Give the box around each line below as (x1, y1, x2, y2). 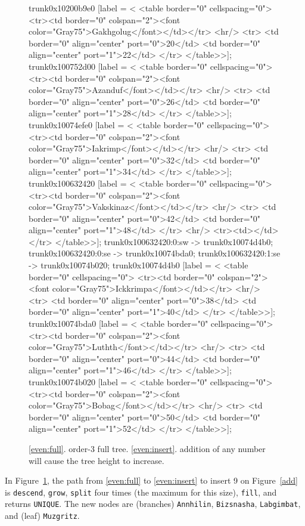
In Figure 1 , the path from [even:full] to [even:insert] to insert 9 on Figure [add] (5, 474, 298, 487)
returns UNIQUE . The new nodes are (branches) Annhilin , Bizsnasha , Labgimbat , (5, 497, 301, 510)
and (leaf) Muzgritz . (5, 509, 80, 522)
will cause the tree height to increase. (29, 454, 164, 466)
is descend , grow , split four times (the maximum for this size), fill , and (5, 485, 277, 498)
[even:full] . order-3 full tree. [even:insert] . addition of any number (29, 442, 266, 454)
